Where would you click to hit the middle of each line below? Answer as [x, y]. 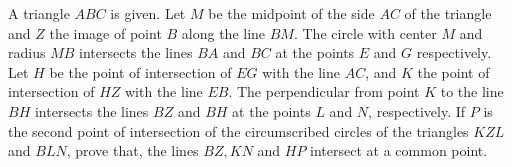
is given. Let [148, 13]
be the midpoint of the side [291, 13]
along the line [223, 32]
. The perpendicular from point [324, 91]
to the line [472, 91]
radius [27, 52]
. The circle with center [365, 32]
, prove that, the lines [132, 150]
